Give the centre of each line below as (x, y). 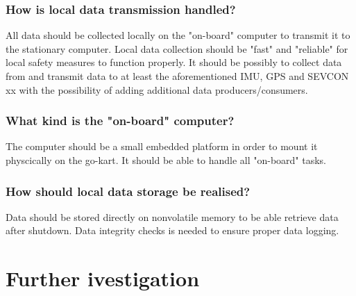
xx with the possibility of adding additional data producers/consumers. (157, 89)
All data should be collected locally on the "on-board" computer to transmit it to (178, 35)
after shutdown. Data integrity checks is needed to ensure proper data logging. (172, 230)
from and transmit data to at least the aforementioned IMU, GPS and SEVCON (177, 76)
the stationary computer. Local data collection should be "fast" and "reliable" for (177, 48)
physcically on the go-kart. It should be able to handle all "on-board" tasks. (166, 160)
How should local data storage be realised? (128, 191)
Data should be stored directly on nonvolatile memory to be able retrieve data (172, 216)
